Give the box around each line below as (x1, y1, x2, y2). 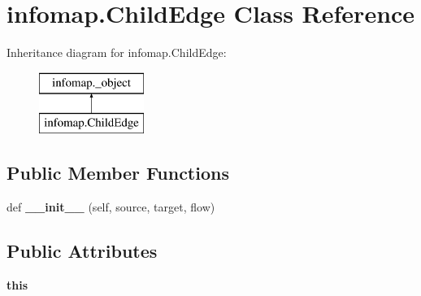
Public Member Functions (7, 160, 229, 185)
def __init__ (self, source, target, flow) (7, 198, 215, 215)
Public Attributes (7, 238, 158, 263)
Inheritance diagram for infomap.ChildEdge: (7, 44, 227, 61)
